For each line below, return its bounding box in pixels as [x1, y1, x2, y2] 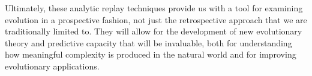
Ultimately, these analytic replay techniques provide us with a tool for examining [5, 2, 303, 14]
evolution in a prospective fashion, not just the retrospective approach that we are [5, 13, 307, 26]
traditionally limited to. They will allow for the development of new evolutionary [5, 25, 302, 37]
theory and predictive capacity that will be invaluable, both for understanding [5, 36, 292, 49]
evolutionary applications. [5, 59, 100, 72]
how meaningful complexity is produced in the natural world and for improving [5, 48, 296, 61]
